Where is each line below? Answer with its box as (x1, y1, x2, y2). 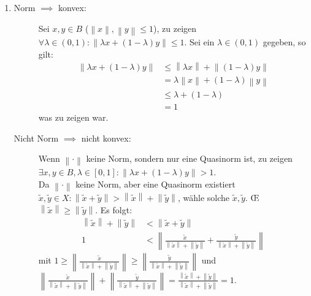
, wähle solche (177, 191, 229, 203)
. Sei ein (184, 36, 215, 48)
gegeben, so (263, 36, 306, 48)
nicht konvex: (81, 131, 131, 144)
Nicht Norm (13, 131, 59, 144)
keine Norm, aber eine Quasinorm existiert (75, 177, 236, 190)
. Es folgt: (95, 203, 132, 216)
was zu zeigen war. (38, 111, 109, 124)
